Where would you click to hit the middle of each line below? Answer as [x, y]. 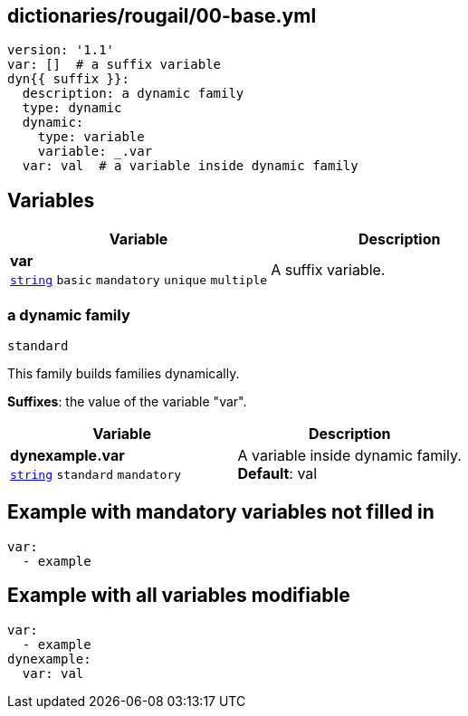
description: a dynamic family [133, 94]
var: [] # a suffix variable [115, 65]
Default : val [277, 474]
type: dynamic [72, 108]
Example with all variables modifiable [179, 596]
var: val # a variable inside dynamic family [190, 166]
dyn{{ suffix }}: [68, 79]
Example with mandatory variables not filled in [221, 512]
